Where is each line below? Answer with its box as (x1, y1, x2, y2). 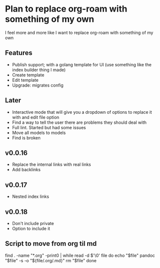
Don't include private (12, 221, 54, 226)
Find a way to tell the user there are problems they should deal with (12, 119, 147, 125)
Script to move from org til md (5, 239, 97, 248)
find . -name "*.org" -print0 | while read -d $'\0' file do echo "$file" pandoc (5, 253, 155, 258)
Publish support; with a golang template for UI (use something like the (12, 61, 152, 67)
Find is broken (12, 134, 41, 141)
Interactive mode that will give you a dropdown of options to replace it (12, 109, 152, 115)
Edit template (12, 77, 39, 83)
